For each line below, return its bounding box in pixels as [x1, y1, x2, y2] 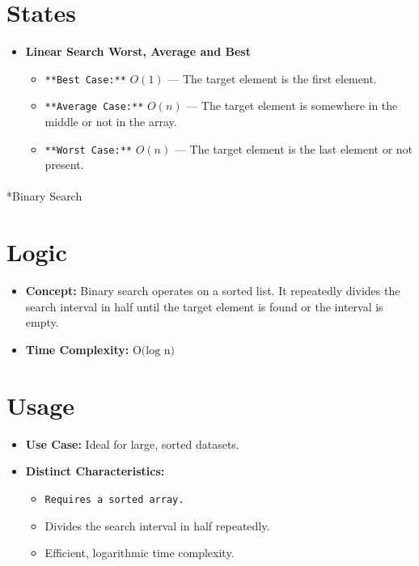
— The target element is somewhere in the [186, 97, 398, 114]
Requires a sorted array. [44, 493, 184, 505]
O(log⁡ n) [132, 344, 176, 357]
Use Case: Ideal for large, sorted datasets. [25, 435, 239, 452]
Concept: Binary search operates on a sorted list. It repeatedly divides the [25, 282, 400, 299]
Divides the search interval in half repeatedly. [44, 517, 270, 534]
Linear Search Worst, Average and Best [25, 43, 251, 60]
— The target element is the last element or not [174, 140, 413, 157]
